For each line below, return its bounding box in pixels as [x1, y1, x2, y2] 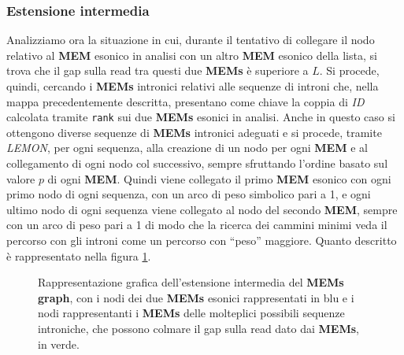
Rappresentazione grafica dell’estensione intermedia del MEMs [38, 274, 344, 290]
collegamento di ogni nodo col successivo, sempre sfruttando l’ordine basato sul [6, 155, 388, 172]
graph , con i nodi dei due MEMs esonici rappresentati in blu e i [38, 289, 354, 305]
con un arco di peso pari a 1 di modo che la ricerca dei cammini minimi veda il [6, 216, 387, 233]
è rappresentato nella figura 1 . [6, 247, 151, 264]
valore [6, 170, 35, 187]
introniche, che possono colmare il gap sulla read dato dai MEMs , [38, 320, 360, 336]
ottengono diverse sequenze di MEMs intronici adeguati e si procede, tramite [6, 124, 382, 140]
